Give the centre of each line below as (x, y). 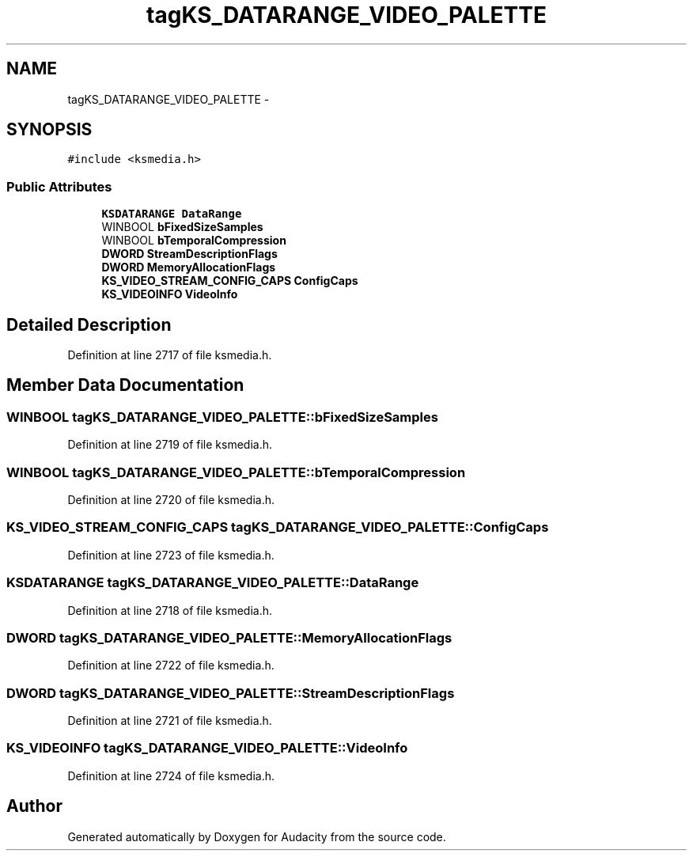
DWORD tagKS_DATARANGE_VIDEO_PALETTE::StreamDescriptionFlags (231, 693)
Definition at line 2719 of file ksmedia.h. (170, 445)
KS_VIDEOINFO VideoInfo (170, 294)
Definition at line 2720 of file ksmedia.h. (171, 500)
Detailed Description (89, 324)
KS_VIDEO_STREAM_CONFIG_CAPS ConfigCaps (230, 281)
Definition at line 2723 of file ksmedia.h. (171, 555)
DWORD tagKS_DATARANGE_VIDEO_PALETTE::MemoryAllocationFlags (229, 637)
